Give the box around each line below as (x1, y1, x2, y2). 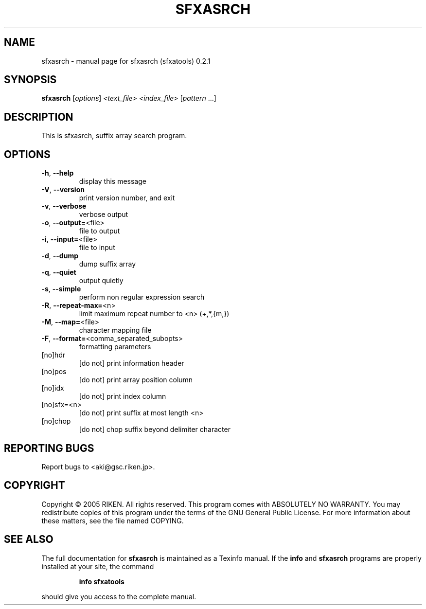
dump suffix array (79, 260, 136, 269)
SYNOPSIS (4, 73, 57, 86)
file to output (79, 227, 120, 235)
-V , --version (41, 185, 85, 194)
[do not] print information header (79, 359, 184, 368)
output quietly (79, 276, 124, 285)
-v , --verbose (41, 202, 87, 211)
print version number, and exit (79, 194, 175, 202)
